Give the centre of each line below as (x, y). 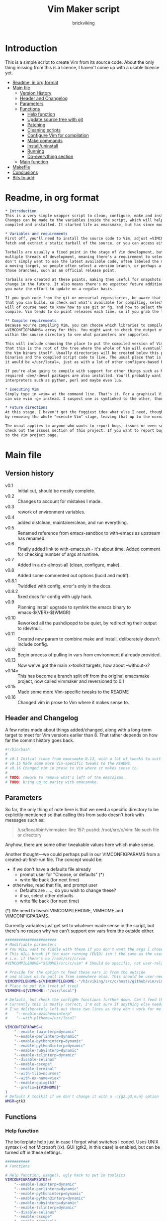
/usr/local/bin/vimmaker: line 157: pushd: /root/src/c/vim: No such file (88, 830)
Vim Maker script (83, 9)
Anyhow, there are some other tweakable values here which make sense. (80, 845)
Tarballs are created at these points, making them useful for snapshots (83, 280)
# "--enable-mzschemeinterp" (39, 1014)
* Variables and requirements (37, 234)
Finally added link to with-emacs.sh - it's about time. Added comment (89, 549)
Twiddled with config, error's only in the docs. (65, 586)
